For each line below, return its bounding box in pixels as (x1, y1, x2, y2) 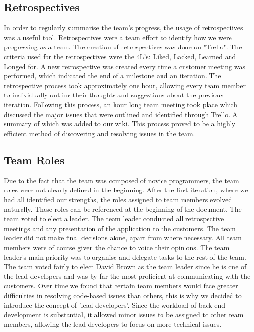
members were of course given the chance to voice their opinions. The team (4, 242, 230, 252)
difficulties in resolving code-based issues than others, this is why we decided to (4, 290, 242, 300)
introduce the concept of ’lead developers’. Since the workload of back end (4, 300, 226, 310)
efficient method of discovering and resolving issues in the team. (4, 128, 195, 138)
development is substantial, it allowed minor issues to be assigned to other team (4, 309, 244, 319)
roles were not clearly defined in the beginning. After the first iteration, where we (4, 185, 248, 195)
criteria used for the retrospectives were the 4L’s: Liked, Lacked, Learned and (4, 51, 236, 61)
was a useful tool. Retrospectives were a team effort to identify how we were (4, 32, 232, 42)
